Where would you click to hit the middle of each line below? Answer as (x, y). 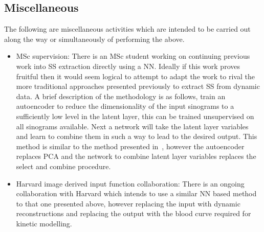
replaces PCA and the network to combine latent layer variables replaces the (136, 156)
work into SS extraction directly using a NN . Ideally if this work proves (128, 66)
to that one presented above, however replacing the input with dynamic (128, 203)
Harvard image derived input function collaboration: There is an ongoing (130, 183)
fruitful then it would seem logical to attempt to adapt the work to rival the (135, 76)
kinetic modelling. (44, 223)
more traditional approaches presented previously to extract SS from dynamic (138, 86)
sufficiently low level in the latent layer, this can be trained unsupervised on (135, 116)
